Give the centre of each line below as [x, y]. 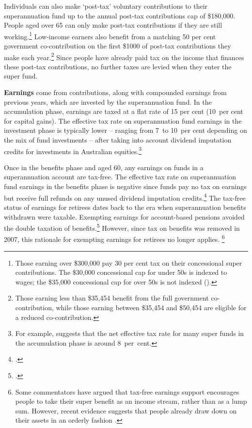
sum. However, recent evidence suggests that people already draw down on [126, 410]
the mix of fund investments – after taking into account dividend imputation [118, 140]
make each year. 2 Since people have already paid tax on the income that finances [124, 56]
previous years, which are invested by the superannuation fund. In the [108, 102]
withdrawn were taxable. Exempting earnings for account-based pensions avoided [124, 216]
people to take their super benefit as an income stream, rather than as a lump [131, 401]
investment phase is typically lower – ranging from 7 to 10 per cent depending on [126, 130]
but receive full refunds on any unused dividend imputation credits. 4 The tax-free [125, 197]
